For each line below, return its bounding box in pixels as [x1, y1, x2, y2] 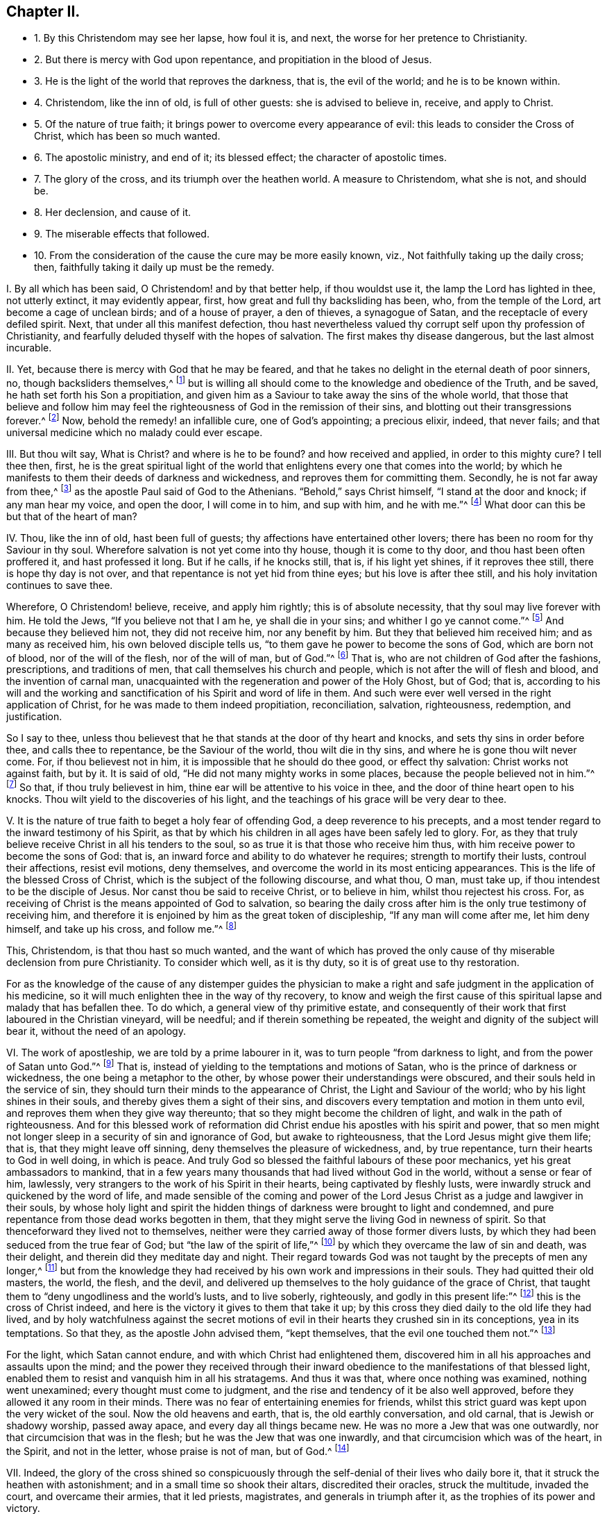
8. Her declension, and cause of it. [34, 206, 191, 219]
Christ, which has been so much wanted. [34, 130, 221, 142]
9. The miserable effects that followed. [34, 228, 210, 240]
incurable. [6, 342, 52, 354]
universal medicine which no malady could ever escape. [6, 426, 263, 438]
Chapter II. [6, 3, 80, 20]
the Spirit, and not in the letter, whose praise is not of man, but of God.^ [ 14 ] [6, 1442, 350, 1457]
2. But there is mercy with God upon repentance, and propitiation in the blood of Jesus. [34, 53, 432, 66]
